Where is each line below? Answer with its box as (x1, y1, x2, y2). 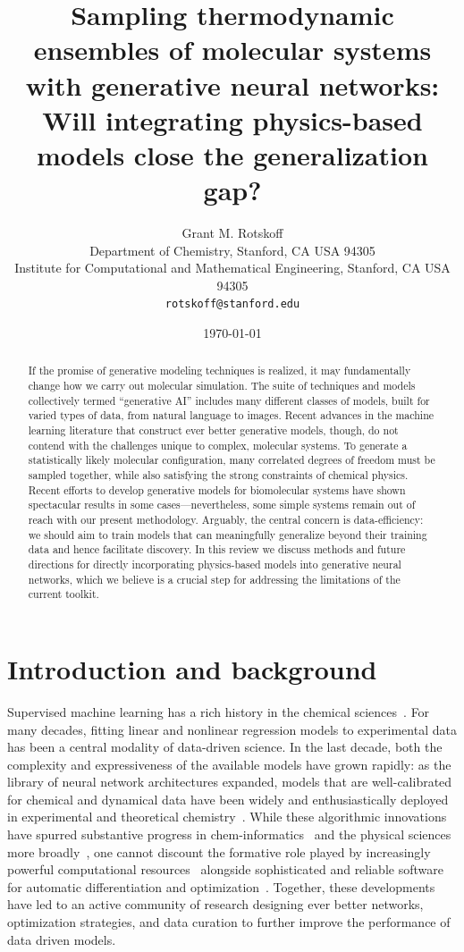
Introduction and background (7, 650, 377, 687)
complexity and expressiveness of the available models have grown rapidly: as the (7, 754, 451, 773)
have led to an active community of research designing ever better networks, (7, 895, 424, 914)
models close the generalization (37, 136, 428, 173)
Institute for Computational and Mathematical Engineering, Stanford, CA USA (14, 258, 451, 277)
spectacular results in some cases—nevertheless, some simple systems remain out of (28, 497, 416, 512)
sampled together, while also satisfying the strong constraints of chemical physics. (28, 468, 409, 483)
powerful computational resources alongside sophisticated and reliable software (7, 860, 443, 879)
